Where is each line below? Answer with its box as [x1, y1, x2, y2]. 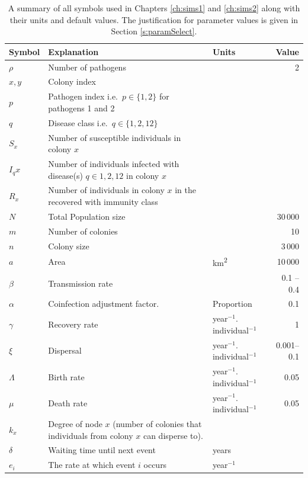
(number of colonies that [113, 417, 202, 429]
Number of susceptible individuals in [48, 131, 181, 143]
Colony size [48, 239, 89, 252]
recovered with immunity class [48, 195, 158, 208]
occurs [143, 458, 167, 471]
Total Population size [48, 210, 126, 222]
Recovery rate [48, 318, 98, 331]
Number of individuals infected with [48, 158, 179, 170]
